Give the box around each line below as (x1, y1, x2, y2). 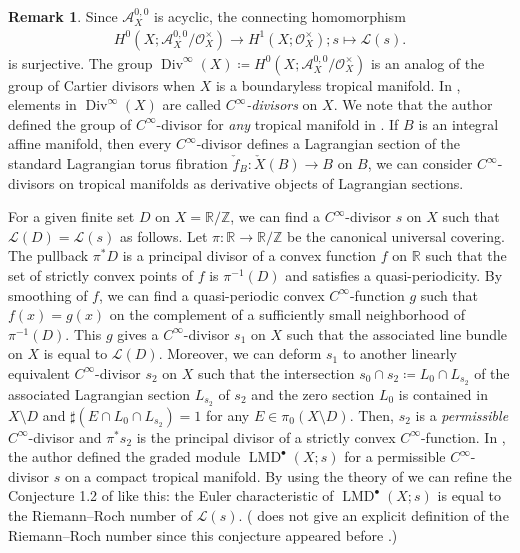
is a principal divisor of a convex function (122, 245, 377, 266)
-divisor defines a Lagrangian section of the (196, 133, 461, 154)
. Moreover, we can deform (158, 343, 322, 364)
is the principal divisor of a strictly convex (136, 426, 396, 447)
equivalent (8, 362, 70, 383)
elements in (8, 94, 77, 115)
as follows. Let (119, 225, 208, 246)
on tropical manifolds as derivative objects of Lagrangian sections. (59, 172, 464, 193)
